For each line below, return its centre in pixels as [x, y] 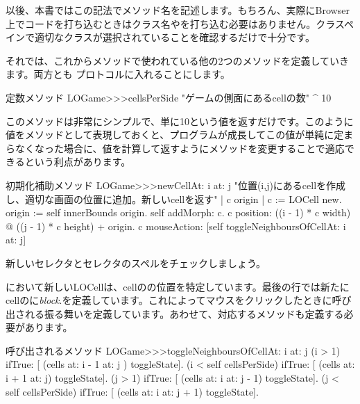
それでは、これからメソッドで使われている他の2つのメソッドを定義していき [178, 60]
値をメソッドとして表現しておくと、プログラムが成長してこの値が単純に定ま [180, 135]
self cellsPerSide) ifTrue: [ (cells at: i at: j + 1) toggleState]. [132, 391]
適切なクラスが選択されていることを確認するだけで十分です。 [174, 37]
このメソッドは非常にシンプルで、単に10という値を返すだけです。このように [180, 121]
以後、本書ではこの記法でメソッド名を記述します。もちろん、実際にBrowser [178, 10]
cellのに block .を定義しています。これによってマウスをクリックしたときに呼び [179, 300]
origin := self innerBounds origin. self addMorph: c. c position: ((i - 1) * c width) [178, 212]
